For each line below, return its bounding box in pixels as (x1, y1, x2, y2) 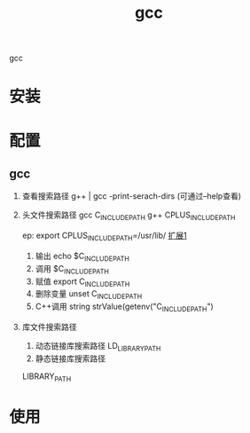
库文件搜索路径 (21, 321, 77, 332)
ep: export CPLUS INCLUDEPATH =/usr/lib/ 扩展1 (21, 230, 188, 242)
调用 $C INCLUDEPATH (35, 263, 109, 276)
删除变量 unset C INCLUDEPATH (35, 288, 143, 302)
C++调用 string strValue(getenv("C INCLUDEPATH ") (35, 301, 215, 313)
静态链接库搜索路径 (35, 353, 106, 364)
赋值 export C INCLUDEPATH (35, 276, 130, 288)
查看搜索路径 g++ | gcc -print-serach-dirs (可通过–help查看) (21, 191, 242, 201)
